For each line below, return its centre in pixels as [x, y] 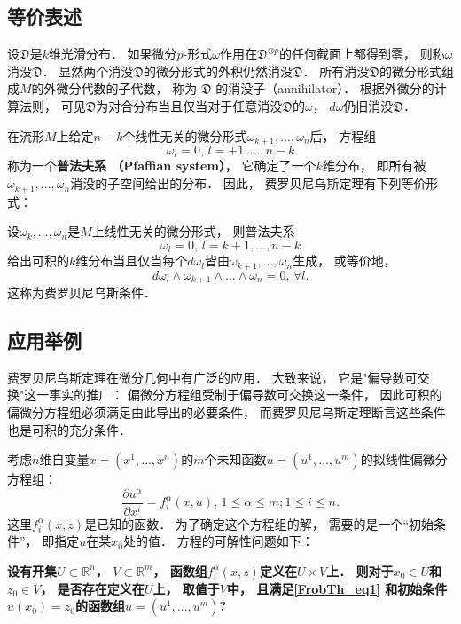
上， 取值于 [186, 588]
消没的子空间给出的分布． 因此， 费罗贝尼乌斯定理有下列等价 [248, 183]
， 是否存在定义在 [92, 588]
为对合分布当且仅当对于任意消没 [189, 105]
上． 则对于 [360, 570]
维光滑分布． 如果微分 [113, 54]
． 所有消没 [336, 71]
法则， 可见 [52, 105]
